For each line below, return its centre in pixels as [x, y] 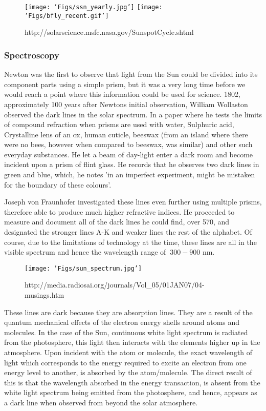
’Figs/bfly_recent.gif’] [67, 16]
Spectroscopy [32, 55]
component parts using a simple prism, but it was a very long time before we [125, 84]
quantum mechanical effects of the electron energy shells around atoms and [122, 322]
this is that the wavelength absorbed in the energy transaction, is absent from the [132, 382]
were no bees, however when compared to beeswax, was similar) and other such [128, 144]
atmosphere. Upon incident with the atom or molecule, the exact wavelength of [128, 352]
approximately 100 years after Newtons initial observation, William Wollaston [126, 104]
